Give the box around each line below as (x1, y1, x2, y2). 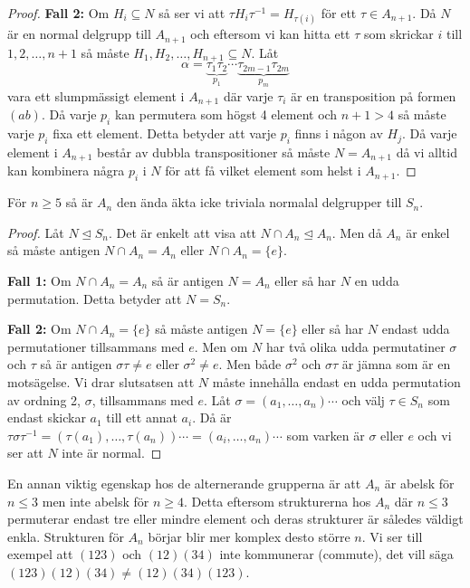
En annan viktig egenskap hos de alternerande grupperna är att (7, 473, 361, 492)
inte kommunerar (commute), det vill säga (219, 545, 454, 564)
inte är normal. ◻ (62, 443, 162, 462)
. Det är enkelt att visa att (109, 223, 256, 242)
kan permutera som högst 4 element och (114, 105, 338, 124)
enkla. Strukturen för (7, 526, 124, 545)
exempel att (7, 545, 73, 564)
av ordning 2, (7, 390, 81, 409)
